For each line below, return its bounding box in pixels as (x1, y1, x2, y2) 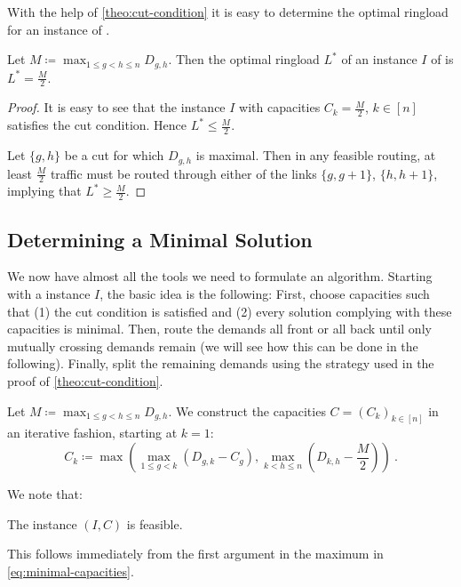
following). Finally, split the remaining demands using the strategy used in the (7, 354, 434, 373)
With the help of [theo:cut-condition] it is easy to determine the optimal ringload (7, 3, 449, 20)
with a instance (7, 285, 91, 303)
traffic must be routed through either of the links (50, 164, 317, 182)
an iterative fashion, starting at (7, 423, 178, 442)
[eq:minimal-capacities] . (7, 561, 134, 580)
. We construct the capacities (168, 401, 326, 420)
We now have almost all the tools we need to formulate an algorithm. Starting (7, 267, 433, 285)
